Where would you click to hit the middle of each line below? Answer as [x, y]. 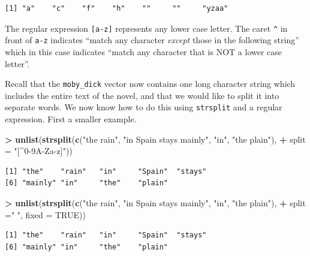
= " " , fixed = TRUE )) [45, 214]
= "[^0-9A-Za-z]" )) [39, 151]
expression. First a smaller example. [71, 119]
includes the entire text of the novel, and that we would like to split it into [142, 95]
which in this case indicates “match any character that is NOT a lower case [144, 51]
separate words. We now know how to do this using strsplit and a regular [144, 107]
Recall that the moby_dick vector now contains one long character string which [150, 84]
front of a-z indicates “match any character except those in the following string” [152, 40]
